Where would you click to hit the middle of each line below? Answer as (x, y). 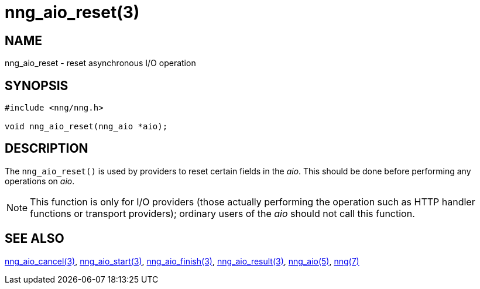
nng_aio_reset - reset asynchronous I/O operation (100, 63)
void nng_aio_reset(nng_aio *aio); (86, 127)
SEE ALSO (35, 239)
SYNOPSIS (37, 85)
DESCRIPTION (47, 149)
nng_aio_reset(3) (72, 12)
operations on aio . (40, 181)
